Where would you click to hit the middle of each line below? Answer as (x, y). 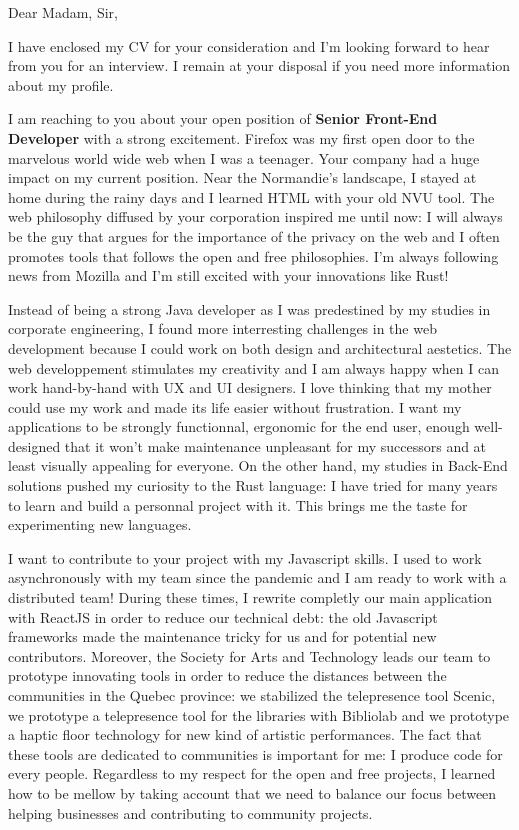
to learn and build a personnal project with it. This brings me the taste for (238, 504)
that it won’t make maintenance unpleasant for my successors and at (275, 445)
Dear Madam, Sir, (63, 12)
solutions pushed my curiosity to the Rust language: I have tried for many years (253, 485)
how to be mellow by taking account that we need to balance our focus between (252, 792)
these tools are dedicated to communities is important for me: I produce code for (255, 753)
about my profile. (61, 84)
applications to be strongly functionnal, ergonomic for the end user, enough (239, 426)
